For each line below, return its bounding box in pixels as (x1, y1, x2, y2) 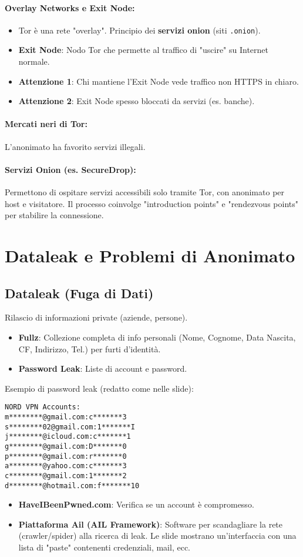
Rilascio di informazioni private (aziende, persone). (5, 311, 188, 323)
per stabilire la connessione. (5, 209, 104, 221)
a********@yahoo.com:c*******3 (5, 462, 127, 471)
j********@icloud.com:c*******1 (5, 432, 131, 441)
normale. (18, 55, 50, 68)
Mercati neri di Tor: (5, 118, 87, 130)
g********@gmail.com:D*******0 (5, 442, 127, 451)
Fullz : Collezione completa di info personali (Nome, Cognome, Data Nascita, (18, 331, 296, 343)
